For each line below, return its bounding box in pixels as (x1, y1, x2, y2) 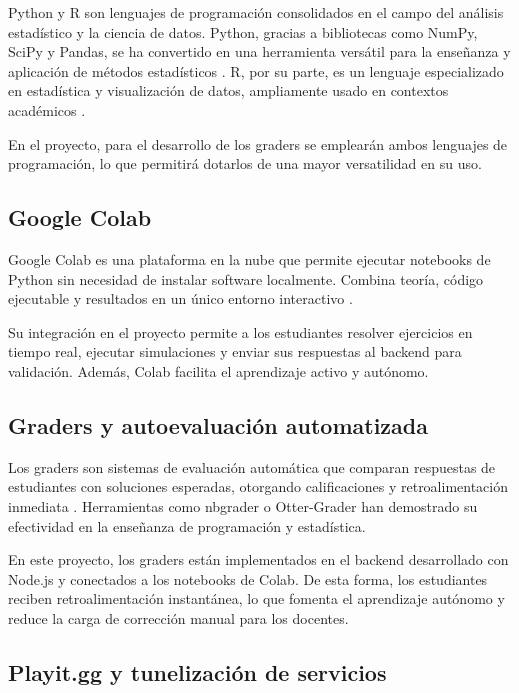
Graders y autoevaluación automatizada (8, 409, 428, 440)
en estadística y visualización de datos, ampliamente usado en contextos (8, 80, 449, 101)
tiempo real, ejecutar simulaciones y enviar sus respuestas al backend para (8, 341, 462, 362)
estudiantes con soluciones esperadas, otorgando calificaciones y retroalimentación (8, 476, 509, 497)
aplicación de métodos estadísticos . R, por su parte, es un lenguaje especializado (8, 60, 504, 81)
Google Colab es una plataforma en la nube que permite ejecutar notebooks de (8, 248, 491, 269)
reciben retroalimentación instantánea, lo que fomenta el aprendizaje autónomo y (8, 588, 505, 609)
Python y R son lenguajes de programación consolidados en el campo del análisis (8, 2, 504, 22)
